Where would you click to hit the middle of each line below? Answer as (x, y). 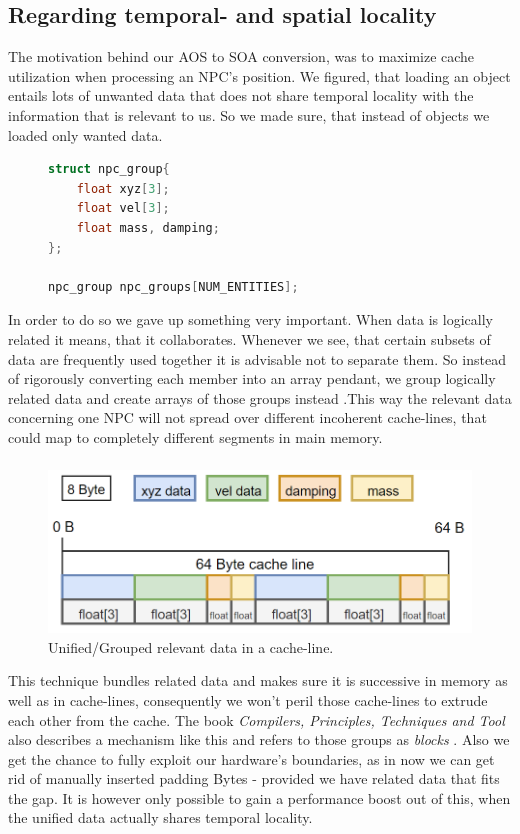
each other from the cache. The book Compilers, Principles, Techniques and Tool (256, 719)
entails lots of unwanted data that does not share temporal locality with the (241, 95)
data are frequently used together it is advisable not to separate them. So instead (257, 358)
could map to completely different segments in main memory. (195, 436)
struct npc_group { (109, 169)
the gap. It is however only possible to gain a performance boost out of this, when (259, 797)
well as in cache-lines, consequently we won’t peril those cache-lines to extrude (248, 699)
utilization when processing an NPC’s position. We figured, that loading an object (259, 75)
